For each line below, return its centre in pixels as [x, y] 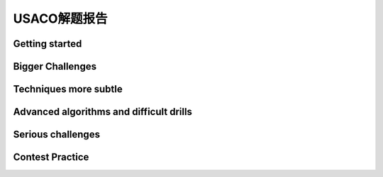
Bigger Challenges [55, 66]
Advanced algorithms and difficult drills [103, 112]
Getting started [48, 44]
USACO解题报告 [60, 18]
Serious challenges [57, 135]
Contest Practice [51, 157]
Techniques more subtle [68, 89]
